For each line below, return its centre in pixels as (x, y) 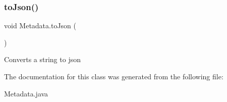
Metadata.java (26, 93)
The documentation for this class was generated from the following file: (114, 76)
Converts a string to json (42, 59)
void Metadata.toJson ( (40, 25)
